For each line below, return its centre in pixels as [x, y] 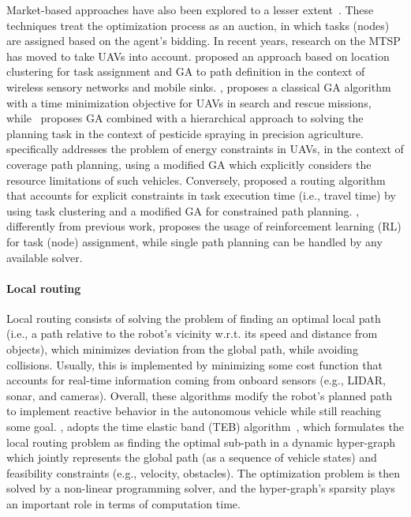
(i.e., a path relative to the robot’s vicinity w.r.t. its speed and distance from [192, 333]
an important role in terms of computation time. [123, 504]
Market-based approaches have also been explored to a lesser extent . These [190, 9]
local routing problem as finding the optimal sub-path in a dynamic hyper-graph [201, 442]
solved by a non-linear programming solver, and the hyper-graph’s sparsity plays [201, 488]
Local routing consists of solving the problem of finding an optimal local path [194, 318]
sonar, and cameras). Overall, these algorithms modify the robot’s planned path [200, 395]
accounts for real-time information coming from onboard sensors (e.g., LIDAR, [196, 380]
